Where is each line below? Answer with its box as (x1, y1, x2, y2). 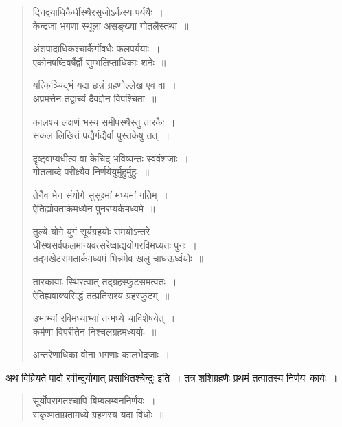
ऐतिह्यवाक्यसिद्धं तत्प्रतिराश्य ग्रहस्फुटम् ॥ (32, 287, 170, 302)
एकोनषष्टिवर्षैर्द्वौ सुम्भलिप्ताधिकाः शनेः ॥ (32, 54, 166, 69)
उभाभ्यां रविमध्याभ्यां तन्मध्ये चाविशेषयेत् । (32, 311, 176, 325)
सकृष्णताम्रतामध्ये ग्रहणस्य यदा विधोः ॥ (32, 407, 164, 421)
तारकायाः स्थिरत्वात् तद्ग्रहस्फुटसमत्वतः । (32, 274, 177, 288)
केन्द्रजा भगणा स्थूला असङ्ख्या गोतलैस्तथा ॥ (32, 18, 189, 32)
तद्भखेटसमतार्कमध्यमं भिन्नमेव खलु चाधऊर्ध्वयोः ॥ (32, 251, 203, 265)
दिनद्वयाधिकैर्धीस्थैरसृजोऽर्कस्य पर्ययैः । (32, 5, 163, 19)
